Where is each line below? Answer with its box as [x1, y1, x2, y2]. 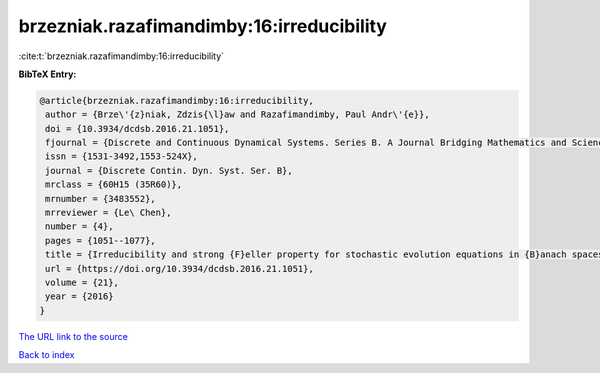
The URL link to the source [18, 330, 129, 342]
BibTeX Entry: [18, 68, 77, 80]
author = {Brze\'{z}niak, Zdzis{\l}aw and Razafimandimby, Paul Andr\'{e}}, [45, 109, 430, 120]
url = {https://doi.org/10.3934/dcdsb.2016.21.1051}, [45, 263, 314, 274]
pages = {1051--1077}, [45, 235, 157, 246]
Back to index [18, 349, 75, 361]
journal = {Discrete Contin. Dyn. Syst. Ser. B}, [45, 165, 294, 176]
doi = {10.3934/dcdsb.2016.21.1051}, [45, 123, 230, 134]
